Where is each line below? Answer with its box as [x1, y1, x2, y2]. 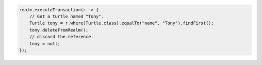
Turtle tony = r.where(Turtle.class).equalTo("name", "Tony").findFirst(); [29, 20, 214, 26]
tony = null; [29, 41, 61, 46]
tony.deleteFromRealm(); [29, 27, 89, 32]
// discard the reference [29, 34, 91, 40]
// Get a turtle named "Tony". [29, 14, 104, 19]
